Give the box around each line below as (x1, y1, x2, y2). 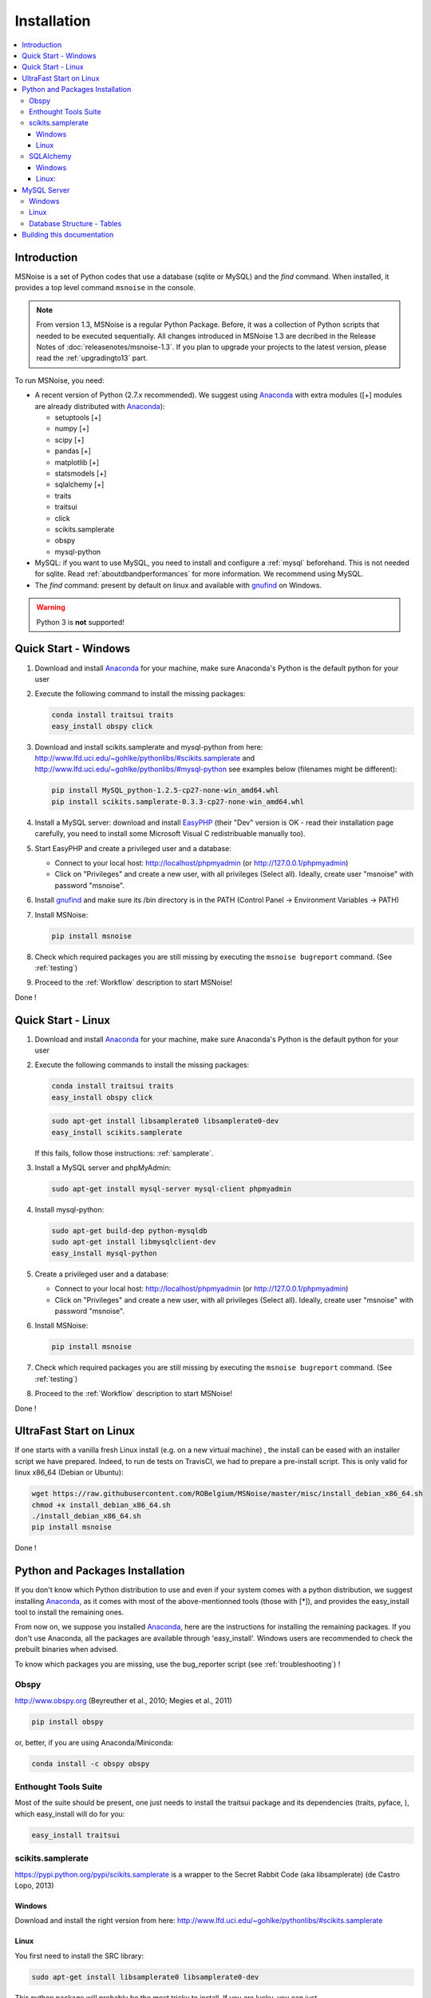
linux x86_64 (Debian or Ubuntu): (14, 1467, 124, 1478)
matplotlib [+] (54, 457, 100, 467)
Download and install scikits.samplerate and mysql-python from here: (34, 742, 263, 751)
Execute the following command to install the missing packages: (34, 689, 246, 699)
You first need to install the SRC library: (14, 1951, 144, 1960)
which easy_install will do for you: (14, 1809, 125, 1818)
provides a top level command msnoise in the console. (14, 283, 196, 293)
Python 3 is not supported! (36, 617, 125, 627)
